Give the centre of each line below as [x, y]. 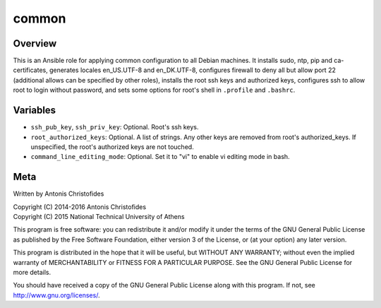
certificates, [31, 70]
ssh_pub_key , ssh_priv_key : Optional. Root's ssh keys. [115, 127]
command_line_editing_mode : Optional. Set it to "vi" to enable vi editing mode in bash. [160, 157]
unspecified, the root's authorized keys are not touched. [112, 147]
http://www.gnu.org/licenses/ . [56, 295]
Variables [35, 111]
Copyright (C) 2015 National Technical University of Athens [99, 217]
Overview [35, 43]
